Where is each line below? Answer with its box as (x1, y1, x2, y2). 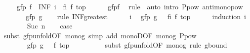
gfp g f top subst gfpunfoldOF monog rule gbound (27, 40, 227, 50)
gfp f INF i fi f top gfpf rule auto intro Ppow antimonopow (16, 1, 243, 11)
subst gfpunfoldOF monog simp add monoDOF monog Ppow (3, 30, 197, 40)
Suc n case (27, 21, 73, 31)
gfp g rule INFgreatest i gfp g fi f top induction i (26, 11, 246, 21)
